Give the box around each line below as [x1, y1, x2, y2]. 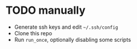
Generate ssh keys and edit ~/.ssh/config [14, 23, 118, 30]
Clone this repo [14, 29, 52, 36]
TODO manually [5, 4, 86, 17]
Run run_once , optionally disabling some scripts [14, 36, 131, 43]
